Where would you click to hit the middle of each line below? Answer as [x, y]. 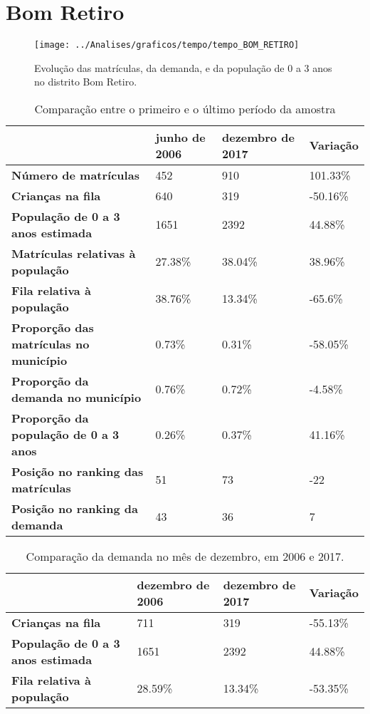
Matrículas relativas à [74, 253]
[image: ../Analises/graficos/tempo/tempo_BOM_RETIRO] [167, 45]
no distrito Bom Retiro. [86, 82]
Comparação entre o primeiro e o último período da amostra [185, 108]
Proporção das [53, 327]
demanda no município [76, 397]
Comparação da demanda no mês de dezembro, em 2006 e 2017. [185, 556]
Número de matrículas [75, 175]
